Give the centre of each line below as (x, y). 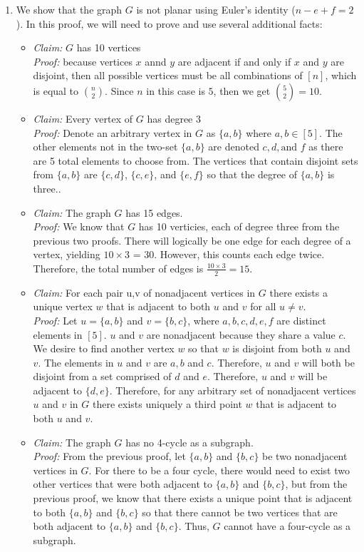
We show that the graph (69, 9)
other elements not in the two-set (105, 147)
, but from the (316, 484)
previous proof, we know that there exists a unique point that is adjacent (193, 498)
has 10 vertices (109, 47)
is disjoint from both (277, 348)
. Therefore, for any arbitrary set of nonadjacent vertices (233, 390)
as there (326, 147)
